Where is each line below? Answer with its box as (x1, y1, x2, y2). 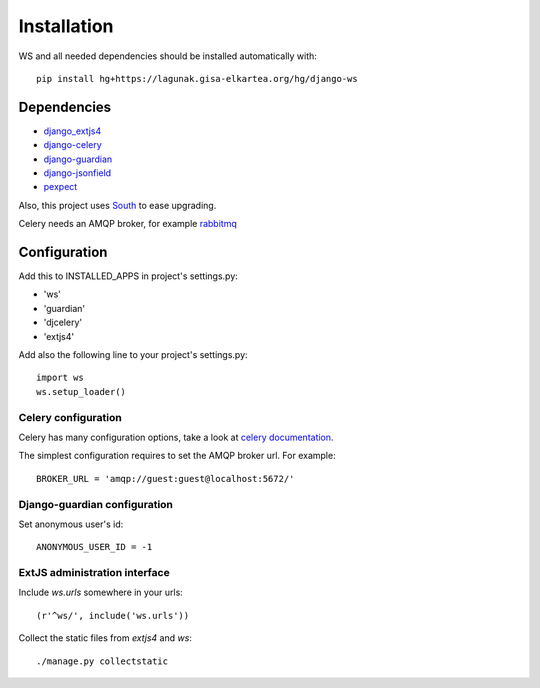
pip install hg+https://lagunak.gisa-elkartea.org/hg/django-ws (36, 73, 359, 84)
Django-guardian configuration (18, 497, 174, 511)
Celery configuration (18, 410, 122, 424)
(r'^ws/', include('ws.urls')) (36, 610, 190, 621)
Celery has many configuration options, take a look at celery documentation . (18, 431, 334, 443)
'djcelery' (43, 316, 83, 329)
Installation (18, 15, 114, 37)
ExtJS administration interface (18, 566, 170, 580)
